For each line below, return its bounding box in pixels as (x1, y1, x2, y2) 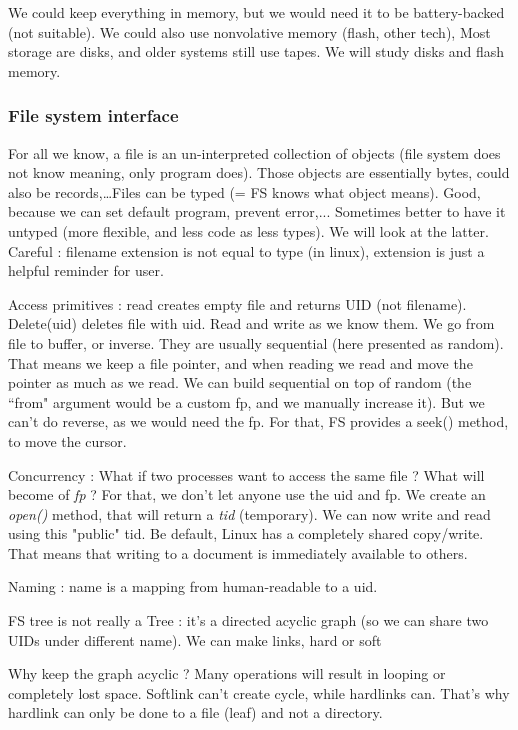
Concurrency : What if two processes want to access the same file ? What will (8, 464, 485, 485)
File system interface (8, 103, 179, 128)
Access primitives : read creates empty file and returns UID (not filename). (8, 293, 467, 314)
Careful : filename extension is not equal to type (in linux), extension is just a (8, 240, 485, 261)
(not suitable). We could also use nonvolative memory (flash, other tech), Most (8, 21, 491, 42)
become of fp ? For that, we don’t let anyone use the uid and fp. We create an (8, 484, 486, 505)
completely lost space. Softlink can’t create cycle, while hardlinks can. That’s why (8, 682, 510, 703)
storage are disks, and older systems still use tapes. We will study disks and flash (8, 41, 505, 62)
